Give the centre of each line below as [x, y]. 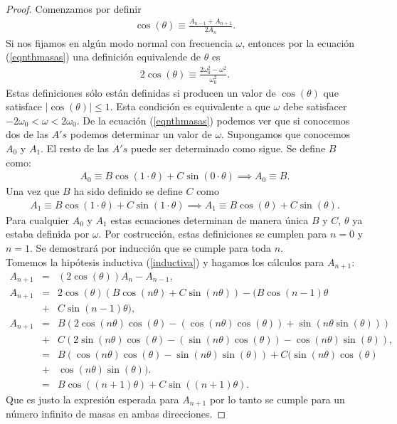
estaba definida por [48, 234]
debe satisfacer [315, 106]
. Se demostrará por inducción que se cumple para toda [151, 247]
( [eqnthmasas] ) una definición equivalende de [103, 57]
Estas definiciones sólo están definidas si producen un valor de [141, 92]
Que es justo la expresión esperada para [92, 399]
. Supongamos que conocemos [286, 134]
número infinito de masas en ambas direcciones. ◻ [116, 414]
